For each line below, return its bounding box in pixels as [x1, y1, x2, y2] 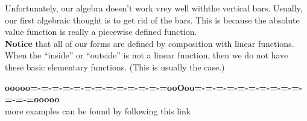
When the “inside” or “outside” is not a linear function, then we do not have [5, 49, 288, 61]
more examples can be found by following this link [5, 104, 191, 117]
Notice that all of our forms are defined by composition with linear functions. [5, 37, 294, 49]
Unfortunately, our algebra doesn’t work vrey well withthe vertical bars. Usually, [5, 2, 303, 14]
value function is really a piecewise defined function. [5, 25, 197, 38]
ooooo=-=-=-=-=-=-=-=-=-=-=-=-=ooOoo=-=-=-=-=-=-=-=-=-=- [5, 81, 303, 93]
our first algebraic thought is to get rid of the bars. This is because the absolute [5, 13, 300, 26]
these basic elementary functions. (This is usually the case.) [5, 60, 225, 73]
